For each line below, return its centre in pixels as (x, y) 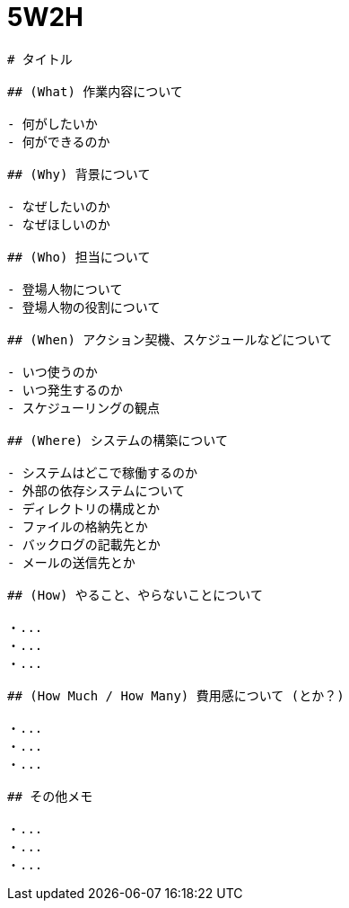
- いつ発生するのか (65, 390)
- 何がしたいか (52, 124)
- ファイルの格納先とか (78, 526)
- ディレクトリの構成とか (83, 508)
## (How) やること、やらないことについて (135, 595)
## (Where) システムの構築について (118, 440)
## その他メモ (50, 796)
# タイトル (40, 59)
